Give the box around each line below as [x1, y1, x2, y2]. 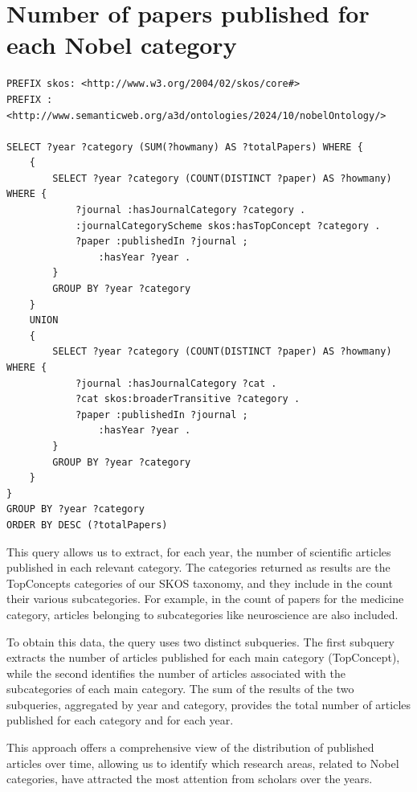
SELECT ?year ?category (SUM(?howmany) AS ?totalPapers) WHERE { [6, 141, 363, 153]
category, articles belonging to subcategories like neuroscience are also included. [6, 605, 399, 622]
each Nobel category [6, 28, 237, 61]
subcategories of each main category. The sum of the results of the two [6, 680, 354, 697]
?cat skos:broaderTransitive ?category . [75, 393, 300, 405]
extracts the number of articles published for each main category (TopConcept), [6, 649, 400, 666]
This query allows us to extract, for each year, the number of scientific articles [6, 543, 391, 560]
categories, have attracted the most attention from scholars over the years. [6, 770, 373, 787]
